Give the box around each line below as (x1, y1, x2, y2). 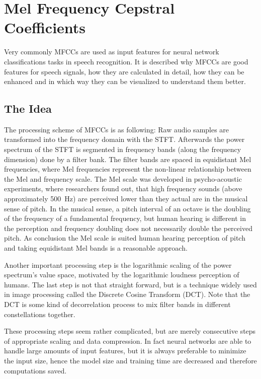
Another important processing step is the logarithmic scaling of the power (4, 259, 232, 270)
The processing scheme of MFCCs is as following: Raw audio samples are (4, 124, 229, 134)
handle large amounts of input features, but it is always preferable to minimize (4, 345, 246, 356)
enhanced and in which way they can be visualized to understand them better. (4, 76, 246, 87)
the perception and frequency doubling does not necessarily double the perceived (4, 222, 252, 233)
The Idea (4, 101, 52, 116)
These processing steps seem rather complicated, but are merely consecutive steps (4, 326, 256, 336)
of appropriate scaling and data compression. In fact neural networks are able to (4, 335, 251, 346)
